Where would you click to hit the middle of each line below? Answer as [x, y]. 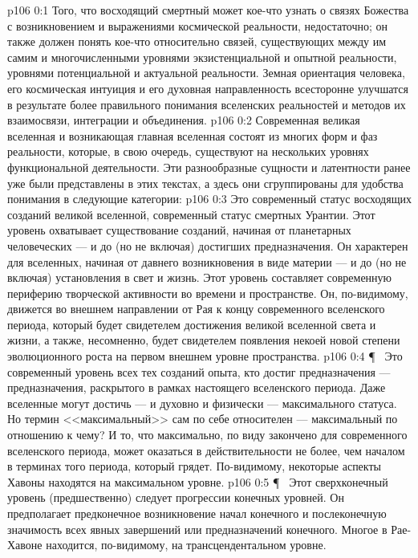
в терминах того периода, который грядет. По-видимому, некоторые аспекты [194, 466]
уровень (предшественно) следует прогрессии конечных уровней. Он [176, 497]
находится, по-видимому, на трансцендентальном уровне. [186, 545]
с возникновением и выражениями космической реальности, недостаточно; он [198, 25]
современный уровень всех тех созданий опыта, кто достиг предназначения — [199, 371]
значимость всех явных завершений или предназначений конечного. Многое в [197, 529]
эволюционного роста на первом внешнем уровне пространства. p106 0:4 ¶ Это [205, 356]
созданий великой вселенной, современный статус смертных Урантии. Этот [191, 214]
